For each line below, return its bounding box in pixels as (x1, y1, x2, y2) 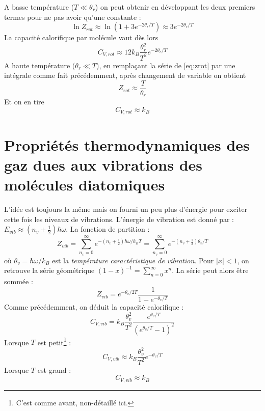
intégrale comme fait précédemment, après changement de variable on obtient (4, 70, 246, 80)
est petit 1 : (37, 335, 71, 347)
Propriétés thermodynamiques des (4, 134, 250, 155)
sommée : (4, 276, 33, 287)
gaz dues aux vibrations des (4, 154, 203, 175)
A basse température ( (4, 2, 74, 12)
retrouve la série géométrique (4, 265, 95, 276)
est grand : (37, 364, 71, 375)
